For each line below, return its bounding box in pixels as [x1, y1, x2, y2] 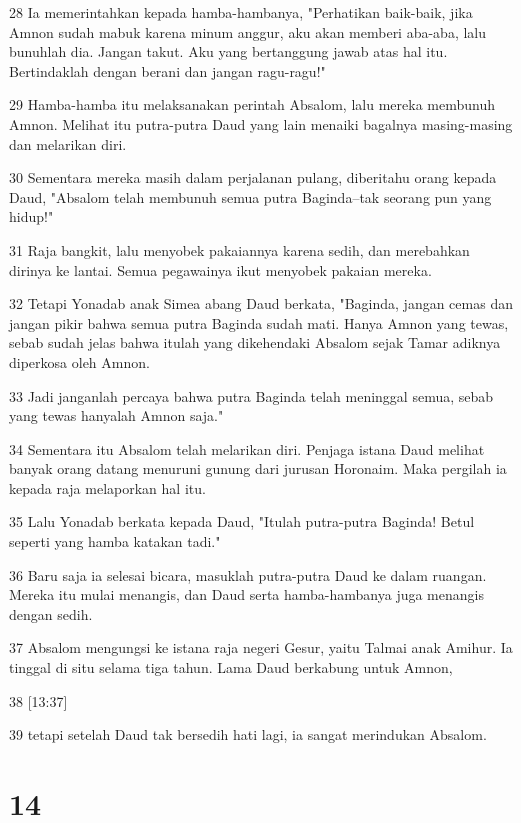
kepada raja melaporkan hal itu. [9, 477, 206, 498]
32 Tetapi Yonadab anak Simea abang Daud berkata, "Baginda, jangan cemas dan [9, 293, 513, 314]
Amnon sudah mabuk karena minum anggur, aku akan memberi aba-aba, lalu [9, 21, 487, 42]
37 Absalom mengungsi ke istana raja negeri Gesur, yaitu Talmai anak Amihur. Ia [9, 637, 513, 658]
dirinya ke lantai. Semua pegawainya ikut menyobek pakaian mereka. [9, 259, 432, 280]
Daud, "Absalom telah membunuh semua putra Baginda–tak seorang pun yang [9, 186, 492, 207]
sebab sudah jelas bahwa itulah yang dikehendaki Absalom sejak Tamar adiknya [9, 332, 501, 353]
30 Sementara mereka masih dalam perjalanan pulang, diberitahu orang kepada [9, 167, 497, 188]
